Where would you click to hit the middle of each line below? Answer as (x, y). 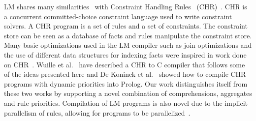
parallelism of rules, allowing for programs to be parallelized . (97, 112)
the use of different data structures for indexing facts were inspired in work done (125, 54)
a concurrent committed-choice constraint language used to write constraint (118, 16)
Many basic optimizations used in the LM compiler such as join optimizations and (128, 45)
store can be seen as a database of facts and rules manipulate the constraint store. (128, 35)
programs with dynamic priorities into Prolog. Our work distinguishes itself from (126, 83)
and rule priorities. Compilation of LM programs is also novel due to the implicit (126, 103)
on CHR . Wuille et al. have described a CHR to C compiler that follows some (125, 64)
